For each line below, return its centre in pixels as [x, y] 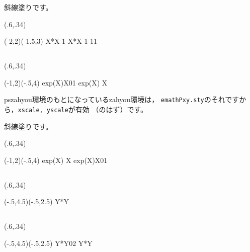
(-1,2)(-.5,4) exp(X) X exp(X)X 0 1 [56, 160]
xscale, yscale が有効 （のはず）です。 [83, 109]
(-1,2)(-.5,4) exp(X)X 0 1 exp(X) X [56, 82]
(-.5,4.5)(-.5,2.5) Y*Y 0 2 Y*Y [48, 243]
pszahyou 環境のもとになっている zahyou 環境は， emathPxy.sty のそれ [115, 99]
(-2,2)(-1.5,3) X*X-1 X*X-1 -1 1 [51, 41]
